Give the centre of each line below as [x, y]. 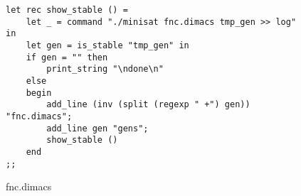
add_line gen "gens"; [97, 128]
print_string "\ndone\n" [105, 69]
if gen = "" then [67, 57]
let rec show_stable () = [67, 10]
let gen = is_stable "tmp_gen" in [107, 45]
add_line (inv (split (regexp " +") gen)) [148, 105]
